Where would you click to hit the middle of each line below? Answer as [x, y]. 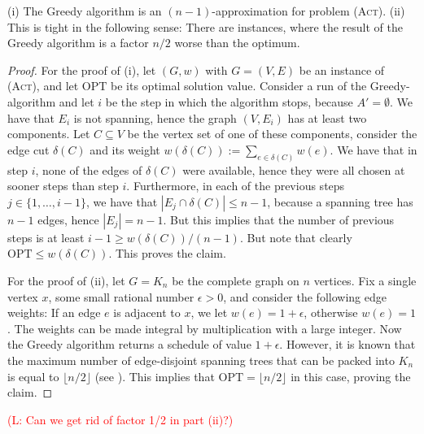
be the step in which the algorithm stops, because [229, 101]
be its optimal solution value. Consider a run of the [239, 86]
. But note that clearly [296, 237]
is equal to [33, 376]
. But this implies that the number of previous [279, 219]
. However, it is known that [348, 344]
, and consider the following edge [305, 296]
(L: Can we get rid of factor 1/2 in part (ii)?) [120, 419]
